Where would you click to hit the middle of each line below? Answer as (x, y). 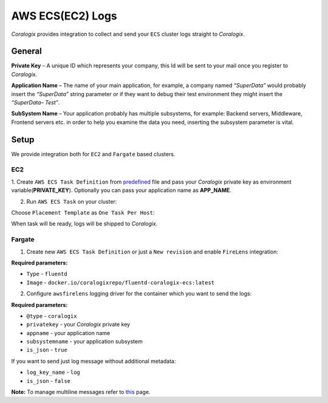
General (27, 51)
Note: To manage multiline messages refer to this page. (81, 392)
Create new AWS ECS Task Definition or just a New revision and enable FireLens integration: (152, 252)
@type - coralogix (52, 315)
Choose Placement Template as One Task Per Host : (83, 213)
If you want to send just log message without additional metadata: (94, 361)
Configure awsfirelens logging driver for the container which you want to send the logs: (139, 294)
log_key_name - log (53, 372)
